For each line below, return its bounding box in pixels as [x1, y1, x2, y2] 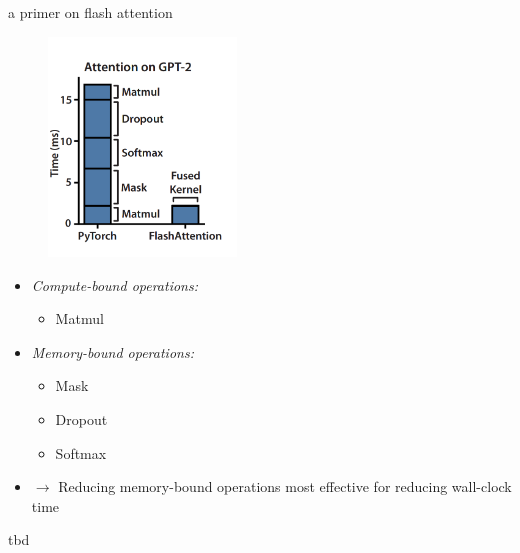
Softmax [55, 442, 107, 463]
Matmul [55, 308, 104, 329]
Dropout [55, 409, 108, 430]
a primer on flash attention [8, 2, 173, 22]
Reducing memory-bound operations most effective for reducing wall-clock [58, 476, 512, 497]
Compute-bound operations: [31, 274, 199, 295]
